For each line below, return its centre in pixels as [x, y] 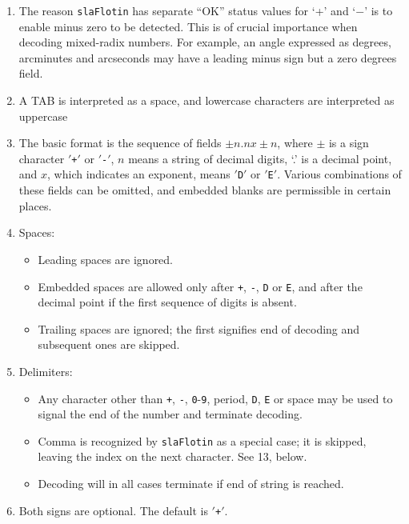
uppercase [43, 116]
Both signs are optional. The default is [113, 510]
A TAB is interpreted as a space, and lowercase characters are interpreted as [207, 100]
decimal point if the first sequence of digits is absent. [167, 302]
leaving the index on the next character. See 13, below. [172, 456]
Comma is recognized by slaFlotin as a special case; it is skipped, [202, 440]
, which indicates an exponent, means [139, 174]
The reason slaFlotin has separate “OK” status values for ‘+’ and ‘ [187, 10]
